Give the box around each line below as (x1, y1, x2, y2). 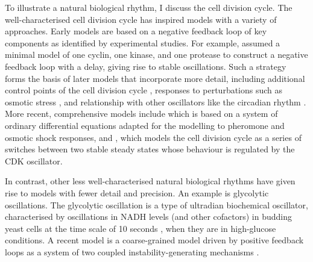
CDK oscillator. (5, 154, 63, 167)
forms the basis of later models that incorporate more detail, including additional (5, 72, 305, 84)
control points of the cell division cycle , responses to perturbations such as (5, 84, 283, 96)
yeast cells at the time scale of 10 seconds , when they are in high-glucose (5, 222, 276, 234)
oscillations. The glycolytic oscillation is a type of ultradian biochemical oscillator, (5, 198, 308, 211)
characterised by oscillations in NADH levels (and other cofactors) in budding (5, 210, 292, 223)
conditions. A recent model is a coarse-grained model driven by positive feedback (5, 234, 304, 246)
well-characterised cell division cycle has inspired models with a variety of (5, 13, 277, 25)
